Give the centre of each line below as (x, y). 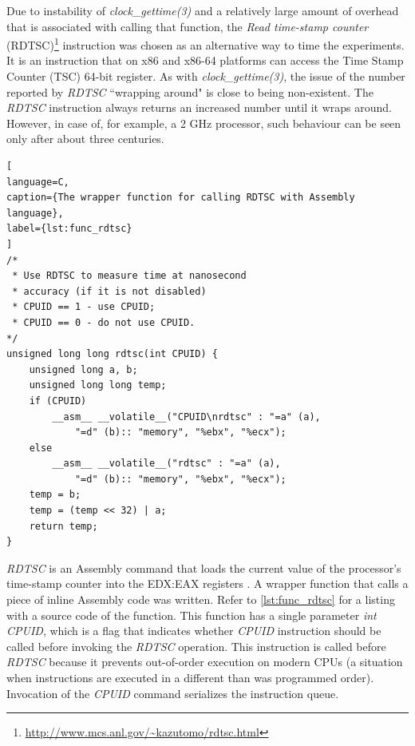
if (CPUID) (58, 401)
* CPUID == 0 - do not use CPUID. (104, 322)
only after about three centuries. (85, 139)
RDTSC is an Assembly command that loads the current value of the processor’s (204, 567)
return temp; (63, 526)
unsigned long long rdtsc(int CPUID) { (112, 354)
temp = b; (55, 495)
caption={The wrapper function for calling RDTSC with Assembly (181, 198)
